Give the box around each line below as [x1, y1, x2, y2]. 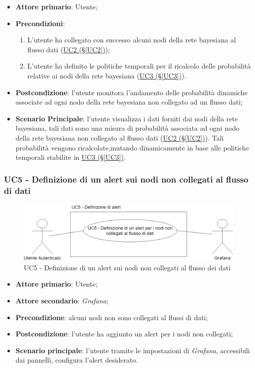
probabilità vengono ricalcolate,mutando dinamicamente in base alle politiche [15, 142, 249, 152]
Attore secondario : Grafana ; [15, 295, 109, 305]
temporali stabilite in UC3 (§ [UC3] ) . [15, 152, 126, 162]
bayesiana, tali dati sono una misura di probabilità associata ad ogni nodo [15, 123, 240, 133]
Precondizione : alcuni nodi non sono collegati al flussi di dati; [15, 312, 208, 322]
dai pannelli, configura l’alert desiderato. [15, 355, 138, 365]
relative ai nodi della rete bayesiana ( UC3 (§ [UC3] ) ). [27, 70, 186, 80]
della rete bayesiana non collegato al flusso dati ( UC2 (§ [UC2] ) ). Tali [15, 132, 224, 143]
